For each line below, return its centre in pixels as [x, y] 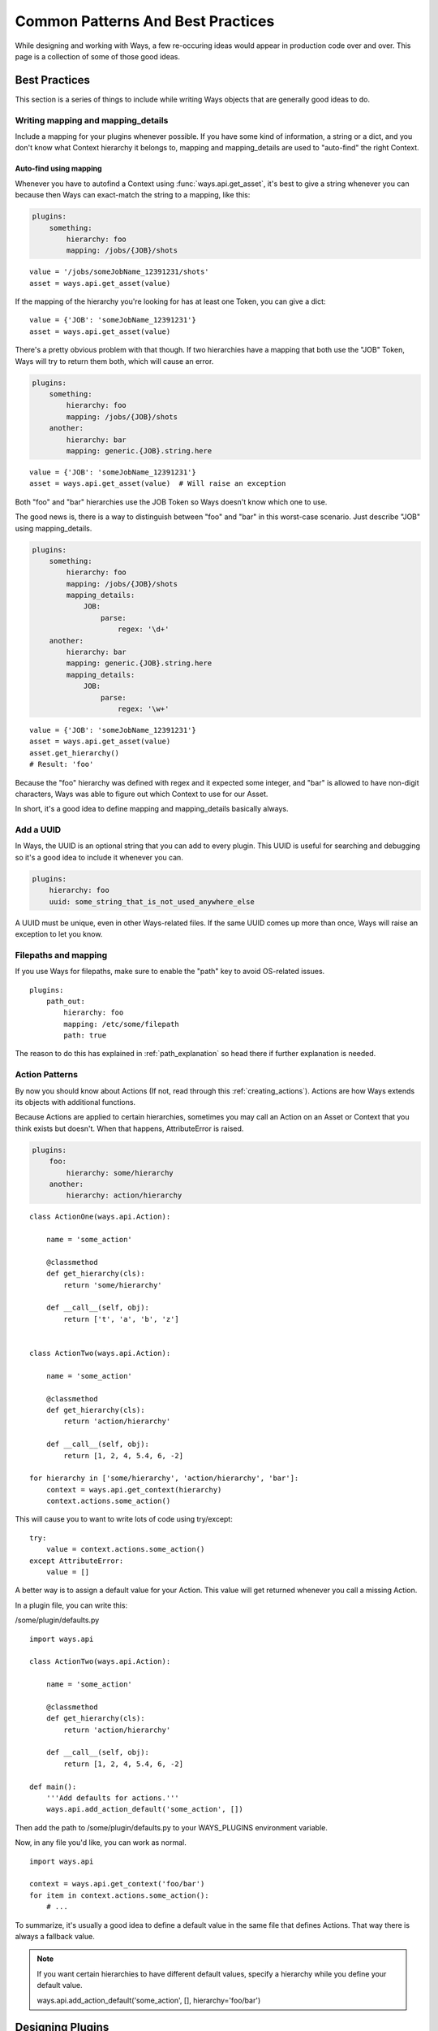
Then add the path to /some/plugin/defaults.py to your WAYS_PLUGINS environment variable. [172, 1827]
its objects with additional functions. [75, 1102]
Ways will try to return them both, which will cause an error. [114, 361]
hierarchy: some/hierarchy [120, 1173]
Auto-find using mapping [58, 169]
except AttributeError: [77, 1561]
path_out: [65, 1001]
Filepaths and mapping [61, 955]
